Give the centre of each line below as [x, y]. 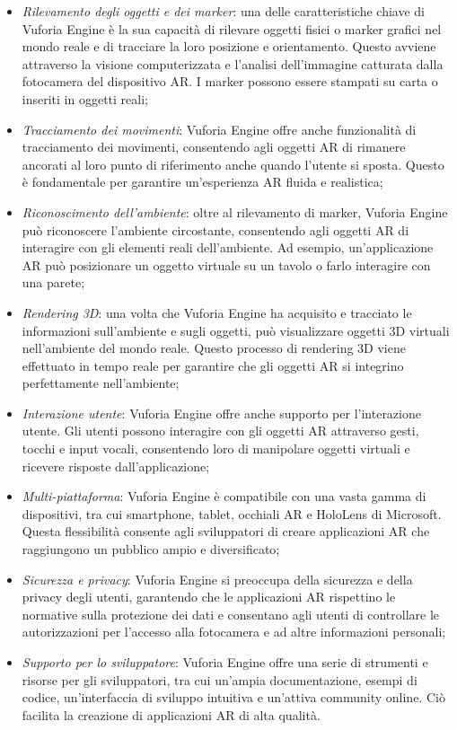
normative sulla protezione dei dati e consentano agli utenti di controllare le [231, 614]
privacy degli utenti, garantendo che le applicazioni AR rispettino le [209, 597]
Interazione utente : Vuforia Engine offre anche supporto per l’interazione [221, 413]
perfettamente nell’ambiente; [101, 383]
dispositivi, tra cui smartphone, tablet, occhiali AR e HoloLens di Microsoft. [232, 513]
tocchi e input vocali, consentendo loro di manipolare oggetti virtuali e [216, 449]
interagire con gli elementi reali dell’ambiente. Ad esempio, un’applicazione [228, 247]
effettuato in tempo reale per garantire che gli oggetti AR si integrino [213, 365]
